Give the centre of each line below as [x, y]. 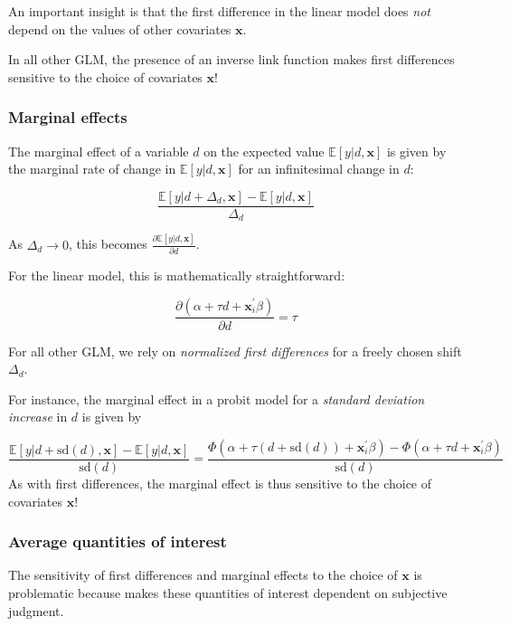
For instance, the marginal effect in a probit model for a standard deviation [217, 398]
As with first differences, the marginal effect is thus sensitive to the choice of [220, 483]
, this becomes [108, 244]
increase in [38, 417]
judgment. [36, 610]
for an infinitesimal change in [319, 169]
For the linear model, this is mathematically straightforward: [177, 275]
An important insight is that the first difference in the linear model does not [219, 11]
